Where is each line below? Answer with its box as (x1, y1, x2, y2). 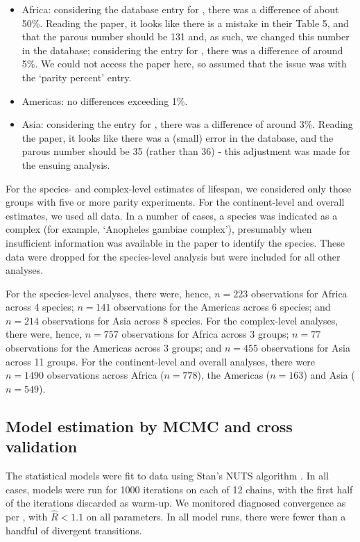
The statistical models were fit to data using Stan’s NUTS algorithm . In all (6, 468, 329, 483)
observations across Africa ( (46, 368, 164, 382)
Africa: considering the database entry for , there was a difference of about (22, 2, 339, 16)
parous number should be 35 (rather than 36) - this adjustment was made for (22, 144, 351, 158)
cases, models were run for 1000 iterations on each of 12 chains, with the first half (6, 482, 353, 496)
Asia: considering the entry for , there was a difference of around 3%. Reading (22, 117, 353, 131)
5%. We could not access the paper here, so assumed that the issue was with (22, 56, 347, 71)
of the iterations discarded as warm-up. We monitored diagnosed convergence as (6, 495, 346, 510)
